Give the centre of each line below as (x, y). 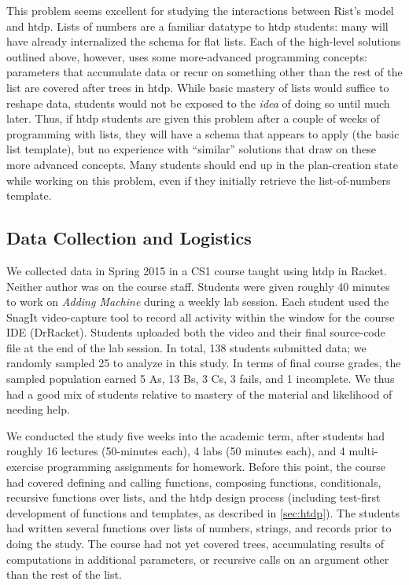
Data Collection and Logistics (129, 238)
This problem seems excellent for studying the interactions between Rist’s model (200, 10)
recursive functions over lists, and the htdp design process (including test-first (193, 497)
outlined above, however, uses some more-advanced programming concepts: (187, 56)
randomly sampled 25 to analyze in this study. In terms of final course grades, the (204, 363)
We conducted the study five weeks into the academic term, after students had (196, 435)
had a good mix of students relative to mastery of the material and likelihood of (199, 394)
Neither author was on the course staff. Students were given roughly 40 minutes (198, 286)
